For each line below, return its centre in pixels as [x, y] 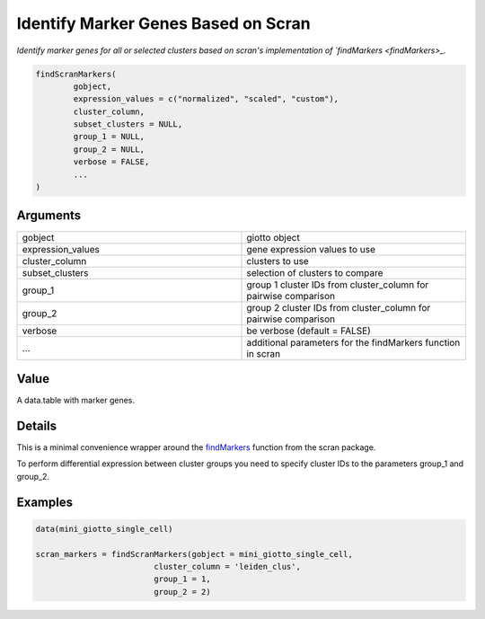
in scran [264, 353]
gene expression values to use [311, 249]
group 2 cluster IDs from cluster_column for [339, 307]
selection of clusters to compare [315, 272]
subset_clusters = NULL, [128, 124]
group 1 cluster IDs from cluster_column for [338, 285]
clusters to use [278, 261]
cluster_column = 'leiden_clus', [227, 566]
